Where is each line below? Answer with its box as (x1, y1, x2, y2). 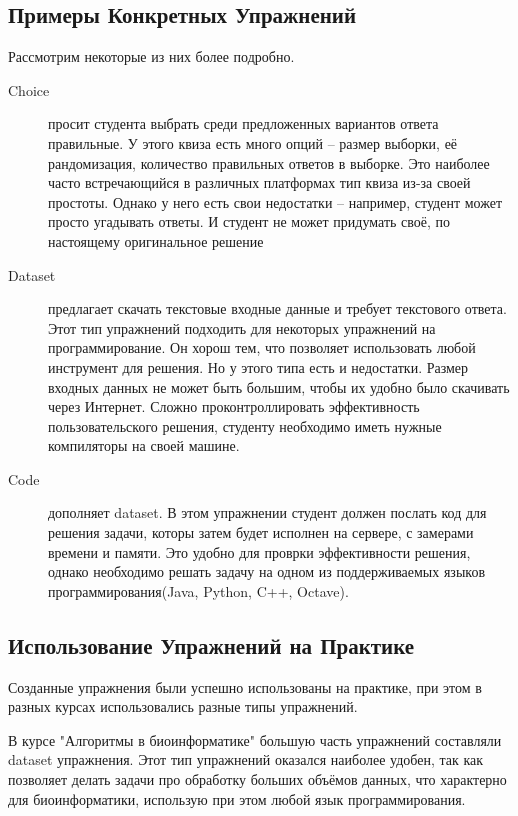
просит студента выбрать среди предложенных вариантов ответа (48, 113, 439, 134)
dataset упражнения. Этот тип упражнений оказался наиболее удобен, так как (8, 749, 484, 770)
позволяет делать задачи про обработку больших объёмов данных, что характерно (8, 769, 507, 790)
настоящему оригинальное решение (48, 230, 264, 251)
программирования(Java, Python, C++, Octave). (48, 580, 349, 601)
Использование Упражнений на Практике (8, 629, 415, 660)
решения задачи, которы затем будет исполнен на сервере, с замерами (48, 522, 474, 543)
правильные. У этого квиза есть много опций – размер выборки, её (48, 132, 458, 153)
